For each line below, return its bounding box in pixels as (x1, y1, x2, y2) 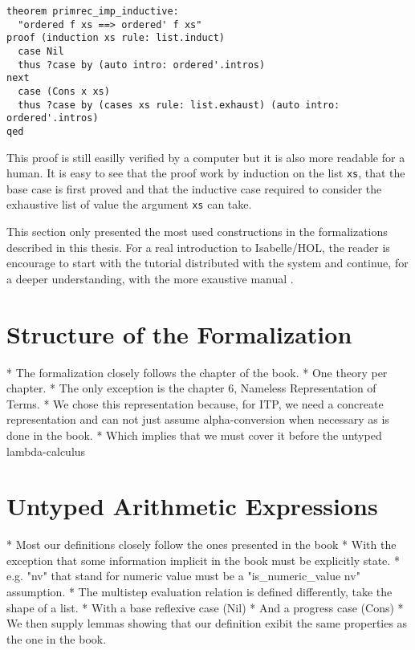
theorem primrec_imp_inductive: (6, 6, 179, 17)
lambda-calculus (6, 442, 86, 459)
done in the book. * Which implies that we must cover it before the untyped (6, 426, 382, 443)
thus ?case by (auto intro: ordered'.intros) (18, 59, 266, 71)
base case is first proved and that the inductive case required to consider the (6, 180, 382, 197)
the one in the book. (6, 630, 107, 647)
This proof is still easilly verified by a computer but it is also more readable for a (6, 148, 405, 165)
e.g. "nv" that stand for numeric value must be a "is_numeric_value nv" (6, 567, 360, 584)
